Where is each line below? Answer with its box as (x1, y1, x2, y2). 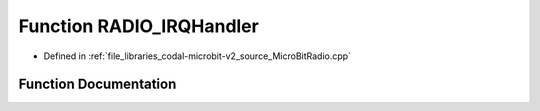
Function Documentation (18, 76, 177, 93)
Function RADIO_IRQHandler (18, 15, 259, 37)
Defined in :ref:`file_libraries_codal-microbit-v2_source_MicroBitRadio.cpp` (43, 50, 352, 62)
